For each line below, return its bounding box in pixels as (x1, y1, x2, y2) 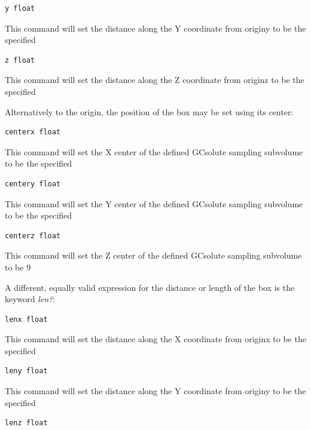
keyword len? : (5, 293, 56, 305)
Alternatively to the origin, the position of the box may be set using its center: (5, 105, 294, 118)
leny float (5, 367, 48, 376)
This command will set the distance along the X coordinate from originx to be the (5, 333, 306, 345)
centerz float (5, 231, 61, 240)
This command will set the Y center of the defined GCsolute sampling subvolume (5, 197, 303, 210)
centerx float (5, 128, 61, 137)
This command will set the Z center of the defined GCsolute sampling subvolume (5, 249, 302, 262)
